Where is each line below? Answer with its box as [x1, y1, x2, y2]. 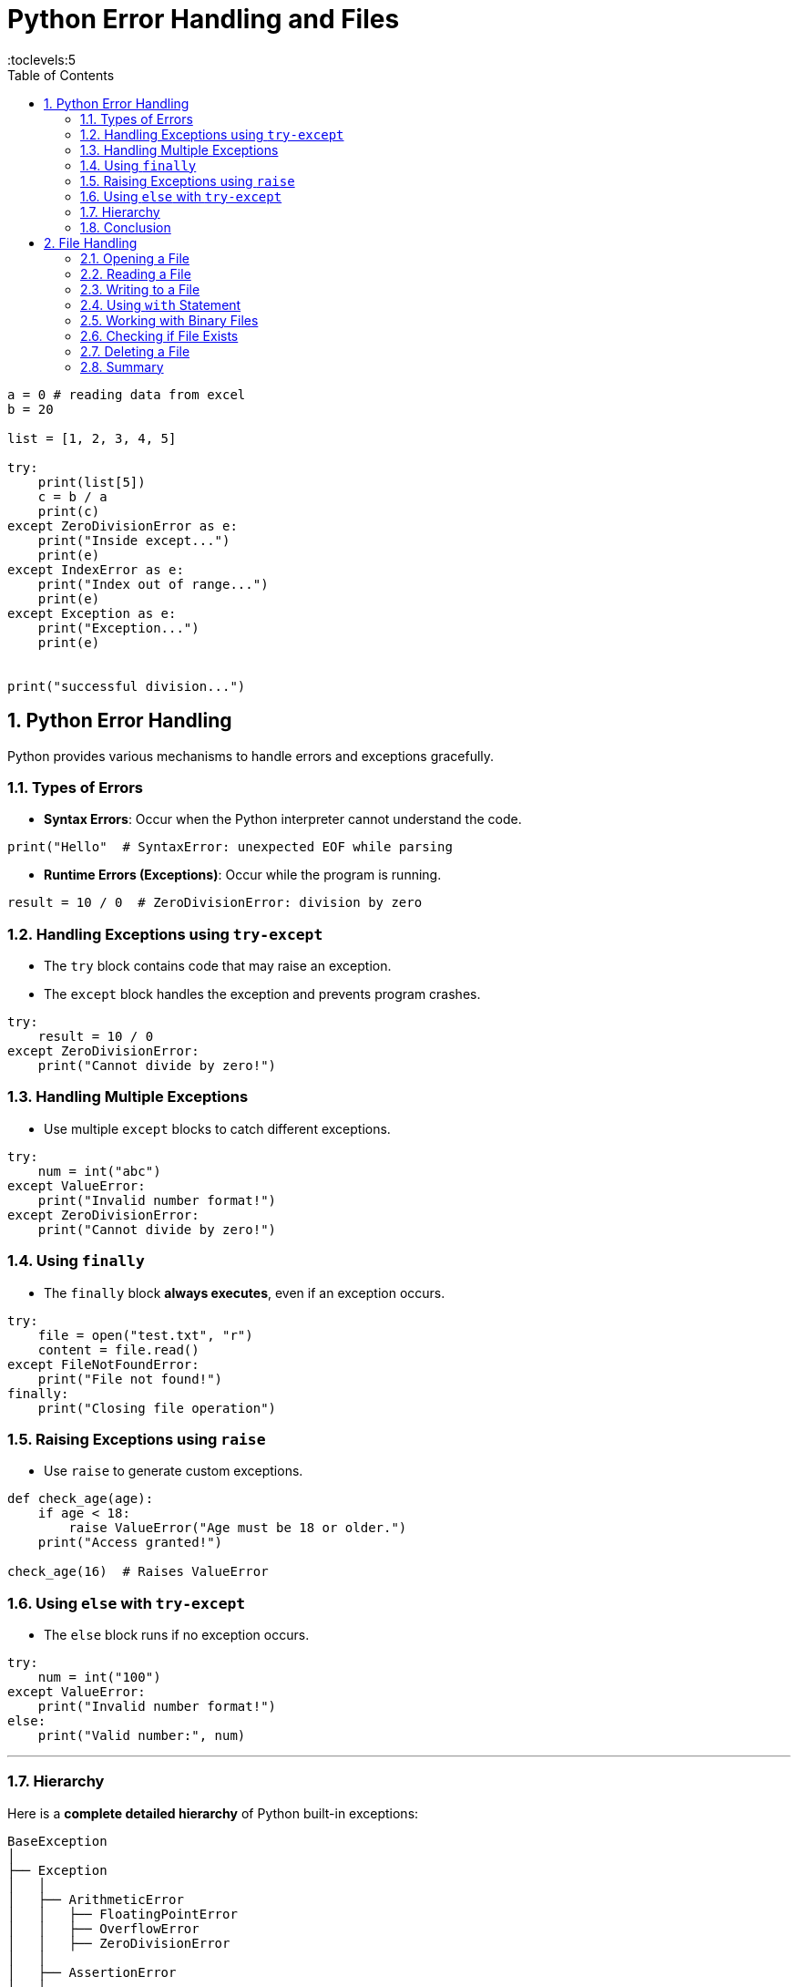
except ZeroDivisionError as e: [7, 518, 238, 533]
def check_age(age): [7, 1491, 154, 1507]
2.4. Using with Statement [80, 296, 241, 313]
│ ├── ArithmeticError [7, 1891, 184, 1907]
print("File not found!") [37, 1371, 223, 1386]
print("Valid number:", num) [37, 1728, 246, 1744]
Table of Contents [7, 67, 115, 83]
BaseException [7, 1833, 107, 1848]
